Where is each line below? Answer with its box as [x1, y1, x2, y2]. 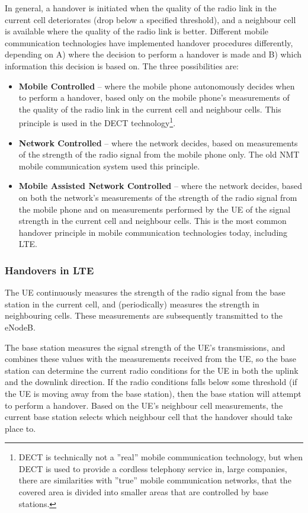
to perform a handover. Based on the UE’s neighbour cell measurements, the [5, 399, 283, 411]
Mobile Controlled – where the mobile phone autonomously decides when [18, 79, 295, 92]
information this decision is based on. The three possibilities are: [5, 59, 239, 72]
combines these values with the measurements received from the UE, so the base [5, 352, 296, 365]
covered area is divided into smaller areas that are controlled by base [18, 486, 269, 498]
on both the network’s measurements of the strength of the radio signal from [18, 191, 297, 203]
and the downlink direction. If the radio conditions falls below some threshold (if [5, 376, 297, 388]
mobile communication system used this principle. [18, 159, 200, 172]
